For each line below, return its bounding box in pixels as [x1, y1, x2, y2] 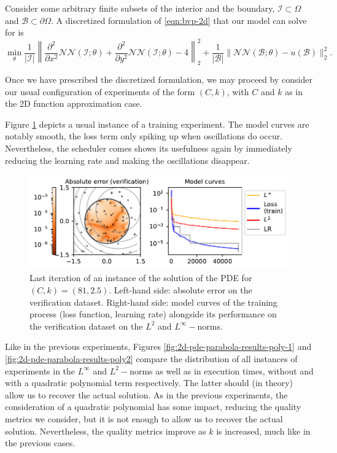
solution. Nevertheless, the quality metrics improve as [5, 424, 206, 437]
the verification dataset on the [29, 319, 143, 332]
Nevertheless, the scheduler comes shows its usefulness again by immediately [5, 142, 292, 155]
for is [5, 26, 24, 39]
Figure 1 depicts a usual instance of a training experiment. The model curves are [5, 117, 309, 130]
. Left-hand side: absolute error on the [109, 284, 252, 296]
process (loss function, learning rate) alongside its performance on [29, 308, 277, 320]
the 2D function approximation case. [5, 97, 142, 110]
